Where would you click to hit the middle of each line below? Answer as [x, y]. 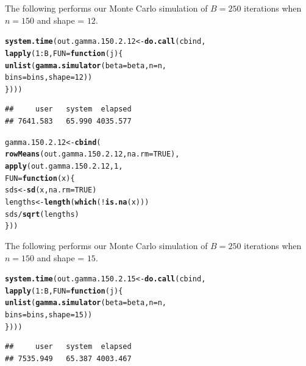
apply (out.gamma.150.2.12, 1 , [64, 166]
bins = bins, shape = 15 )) [49, 315]
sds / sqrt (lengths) [42, 214]
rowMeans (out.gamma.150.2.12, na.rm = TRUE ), [92, 154]
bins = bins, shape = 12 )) [49, 78]
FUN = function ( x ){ [40, 178]
